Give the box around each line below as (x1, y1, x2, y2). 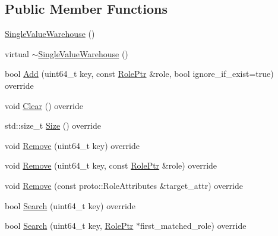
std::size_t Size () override (5, 119, 102, 132)
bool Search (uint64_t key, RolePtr (5, 219, 134, 232)
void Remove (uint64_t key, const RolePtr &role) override (5, 159, 217, 172)
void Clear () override (5, 99, 83, 111)
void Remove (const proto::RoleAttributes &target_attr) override (5, 179, 243, 191)
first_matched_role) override (140, 219, 247, 232)
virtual (5, 47, 29, 60)
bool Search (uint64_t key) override (5, 199, 135, 212)
